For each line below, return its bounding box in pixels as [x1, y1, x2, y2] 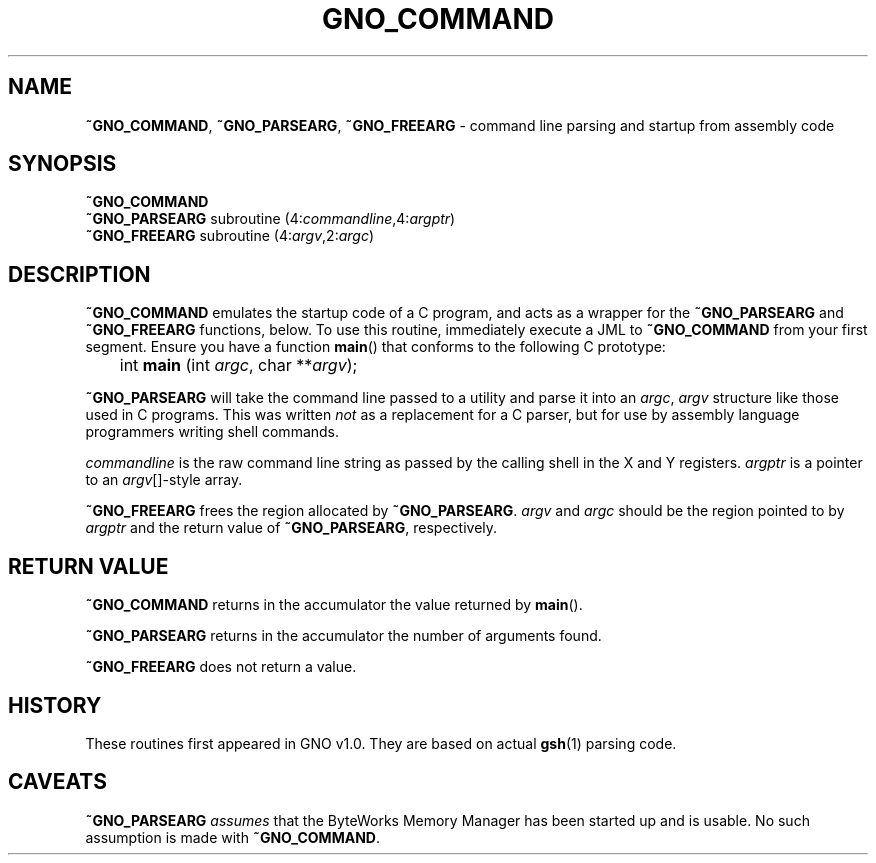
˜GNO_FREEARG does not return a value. [85, 658, 357, 676]
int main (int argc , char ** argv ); [119, 355, 358, 376]
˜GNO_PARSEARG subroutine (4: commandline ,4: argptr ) [85, 210, 456, 228]
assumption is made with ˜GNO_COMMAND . [85, 828, 380, 846]
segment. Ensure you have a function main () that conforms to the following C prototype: [85, 338, 666, 356]
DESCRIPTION [8, 261, 151, 287]
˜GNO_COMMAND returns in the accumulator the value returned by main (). [85, 596, 583, 614]
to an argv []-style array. [85, 471, 243, 489]
